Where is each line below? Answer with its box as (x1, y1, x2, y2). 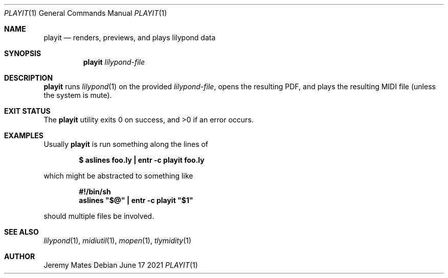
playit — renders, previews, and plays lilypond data (43, 33, 216, 42)
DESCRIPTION (4, 73, 53, 82)
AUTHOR (4, 252, 35, 261)
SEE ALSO (4, 228, 39, 236)
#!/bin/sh (79, 187, 111, 196)
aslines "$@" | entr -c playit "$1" (79, 196, 193, 205)
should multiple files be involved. (43, 212, 154, 220)
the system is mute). (43, 91, 112, 99)
